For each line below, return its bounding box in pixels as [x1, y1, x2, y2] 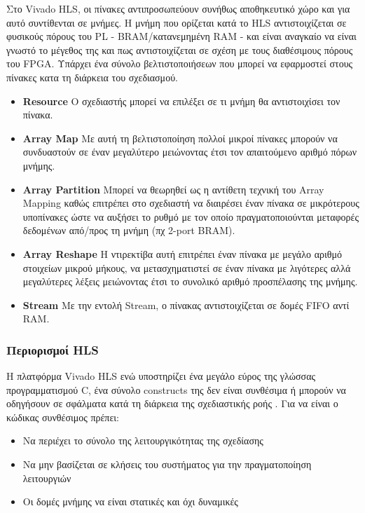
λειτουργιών [22, 470, 71, 485]
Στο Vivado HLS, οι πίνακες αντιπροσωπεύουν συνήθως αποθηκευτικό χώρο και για [6, 1, 350, 15]
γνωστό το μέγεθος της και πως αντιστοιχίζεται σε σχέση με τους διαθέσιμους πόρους [6, 42, 353, 57]
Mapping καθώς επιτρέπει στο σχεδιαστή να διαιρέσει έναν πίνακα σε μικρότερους [22, 196, 359, 210]
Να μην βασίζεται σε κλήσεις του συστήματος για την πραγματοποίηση [22, 457, 312, 472]
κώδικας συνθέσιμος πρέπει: [6, 409, 119, 424]
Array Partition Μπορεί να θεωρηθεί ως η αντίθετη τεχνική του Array [22, 182, 324, 196]
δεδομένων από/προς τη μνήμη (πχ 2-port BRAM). [22, 223, 235, 238]
